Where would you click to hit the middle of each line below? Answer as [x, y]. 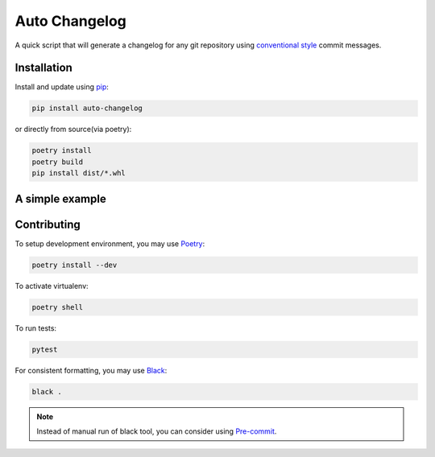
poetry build [58, 162]
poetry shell [58, 307]
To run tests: [35, 328]
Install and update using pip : [62, 87]
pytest [45, 349]
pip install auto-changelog [87, 108]
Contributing [48, 224]
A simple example [60, 198]
